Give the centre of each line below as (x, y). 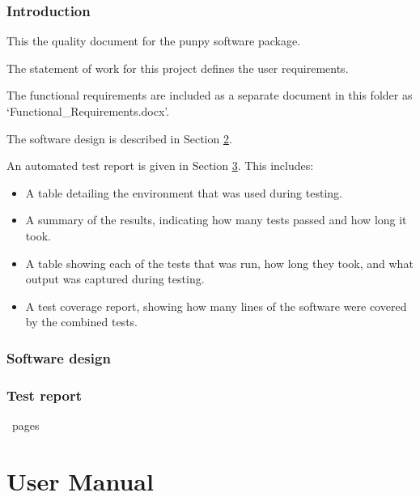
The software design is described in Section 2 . (119, 138)
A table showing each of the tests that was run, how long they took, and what (219, 263)
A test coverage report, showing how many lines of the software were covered (216, 306)
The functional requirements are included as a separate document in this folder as (210, 95)
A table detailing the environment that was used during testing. (184, 192)
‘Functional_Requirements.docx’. (88, 111)
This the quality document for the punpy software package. (154, 41)
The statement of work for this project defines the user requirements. (178, 68)
